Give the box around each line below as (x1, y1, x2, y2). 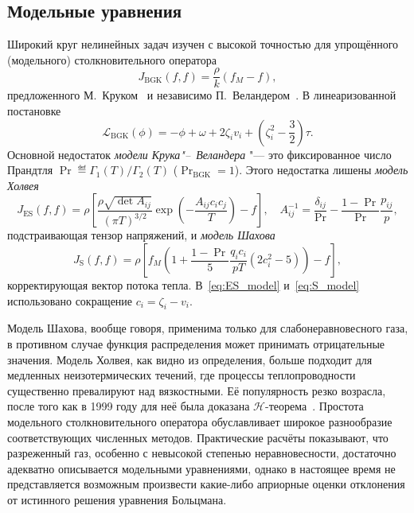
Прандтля (7, 161, 53, 178)
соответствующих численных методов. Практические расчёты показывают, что (7, 429, 389, 445)
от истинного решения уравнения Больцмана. (7, 491, 227, 507)
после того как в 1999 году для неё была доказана (7, 398, 250, 414)
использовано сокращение (7, 292, 133, 309)
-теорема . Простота (265, 398, 364, 414)
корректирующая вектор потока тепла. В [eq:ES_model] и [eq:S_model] (7, 277, 360, 293)
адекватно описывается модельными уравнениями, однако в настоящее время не (7, 460, 396, 476)
